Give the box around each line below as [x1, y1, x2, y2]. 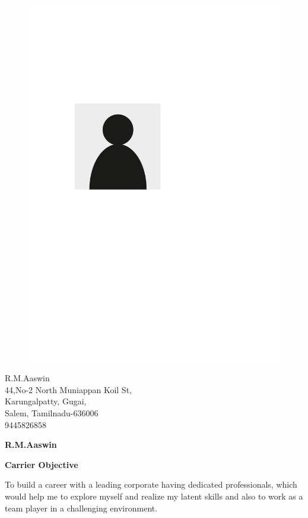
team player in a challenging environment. [5, 501, 158, 514]
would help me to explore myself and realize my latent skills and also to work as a [5, 490, 303, 503]
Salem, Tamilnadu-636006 [5, 407, 99, 419]
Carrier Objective [5, 458, 78, 470]
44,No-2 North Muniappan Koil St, [5, 383, 132, 395]
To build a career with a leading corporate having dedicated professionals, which [5, 478, 297, 491]
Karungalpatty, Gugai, [5, 395, 87, 407]
